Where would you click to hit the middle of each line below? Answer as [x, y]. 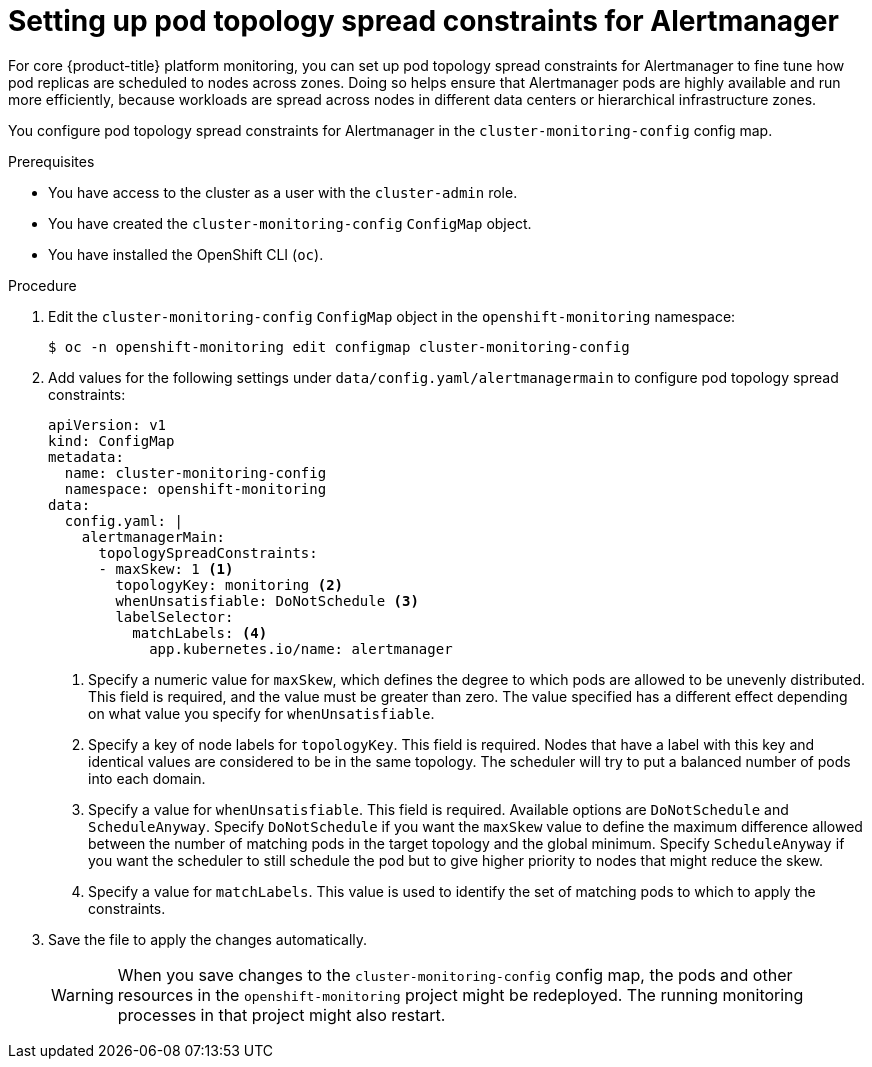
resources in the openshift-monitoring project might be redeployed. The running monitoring [460, 994]
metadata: [86, 456]
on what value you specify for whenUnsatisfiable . [261, 713]
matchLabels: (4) [200, 632]
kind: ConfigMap [111, 440]
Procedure [42, 285]
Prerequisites [51, 161]
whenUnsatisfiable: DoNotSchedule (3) [267, 600]
